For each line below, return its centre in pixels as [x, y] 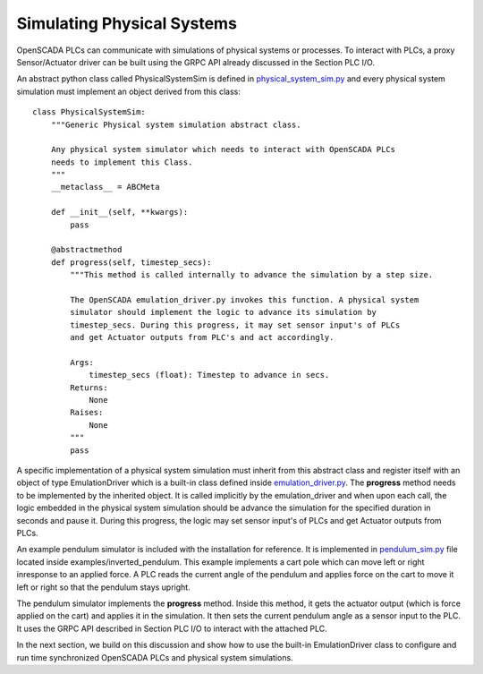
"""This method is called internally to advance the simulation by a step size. [252, 275]
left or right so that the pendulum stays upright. [104, 587]
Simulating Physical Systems [127, 23]
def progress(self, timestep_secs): [131, 262]
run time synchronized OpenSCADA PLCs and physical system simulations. [155, 657]
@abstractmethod [86, 250]
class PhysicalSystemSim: [89, 112]
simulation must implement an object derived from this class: [128, 91]
